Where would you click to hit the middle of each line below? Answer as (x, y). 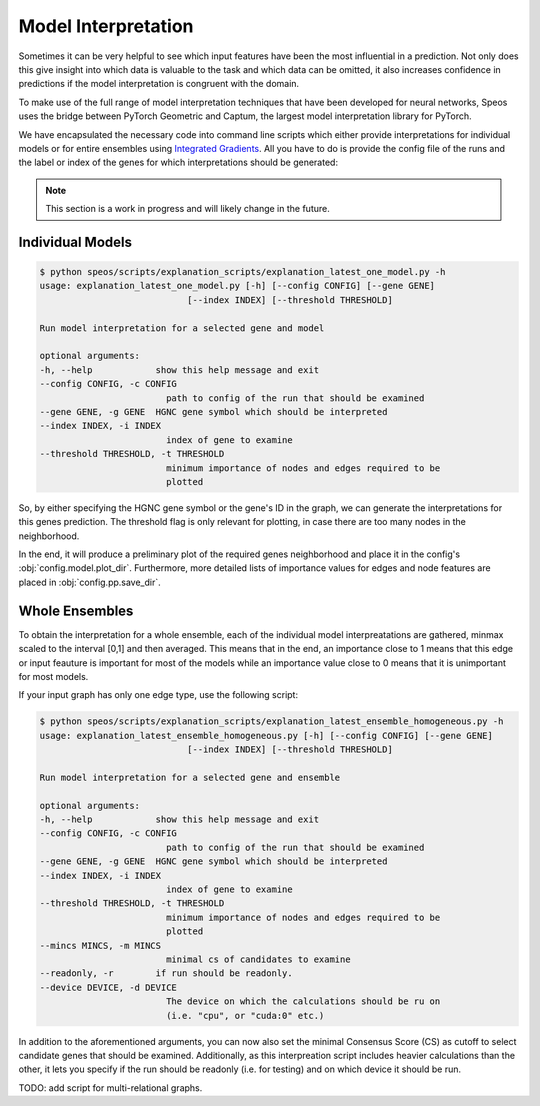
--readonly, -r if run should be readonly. (166, 973)
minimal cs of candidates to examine (258, 959)
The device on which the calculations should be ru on (303, 1001)
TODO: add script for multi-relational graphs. (110, 1087)
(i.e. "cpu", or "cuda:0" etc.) (245, 1015)
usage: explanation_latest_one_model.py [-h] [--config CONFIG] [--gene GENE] (237, 286)
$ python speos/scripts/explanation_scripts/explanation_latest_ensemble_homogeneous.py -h (271, 721)
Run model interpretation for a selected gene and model (182, 328)
